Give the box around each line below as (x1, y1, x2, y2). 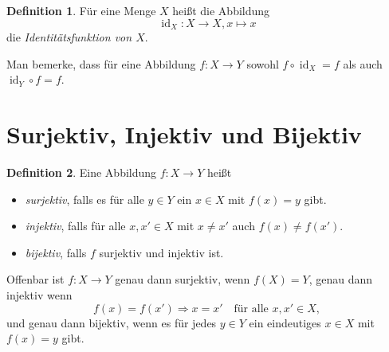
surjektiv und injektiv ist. (99, 244, 224, 260)
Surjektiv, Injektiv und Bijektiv (6, 118, 362, 151)
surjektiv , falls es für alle (25, 190, 144, 207)
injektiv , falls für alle (25, 217, 126, 234)
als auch (343, 55, 383, 72)
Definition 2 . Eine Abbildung (6, 163, 157, 180)
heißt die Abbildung (172, 2, 270, 18)
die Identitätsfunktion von (6, 29, 132, 45)
